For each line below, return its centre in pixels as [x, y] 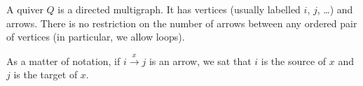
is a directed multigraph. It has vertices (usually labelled [179, 9]
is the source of [294, 60]
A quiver [25, 9]
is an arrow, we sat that [200, 60]
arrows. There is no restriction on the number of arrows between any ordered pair [182, 23]
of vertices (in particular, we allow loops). [96, 37]
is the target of [46, 74]
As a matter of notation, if [63, 60]
